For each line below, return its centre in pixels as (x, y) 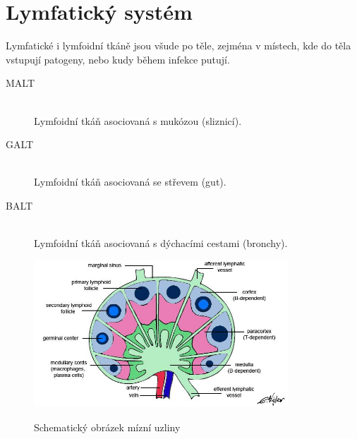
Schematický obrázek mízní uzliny (107, 427)
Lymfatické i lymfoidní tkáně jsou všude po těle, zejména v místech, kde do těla (178, 46)
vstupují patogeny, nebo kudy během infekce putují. (118, 59)
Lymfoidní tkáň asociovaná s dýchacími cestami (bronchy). (161, 243)
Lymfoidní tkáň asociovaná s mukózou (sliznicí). (138, 120)
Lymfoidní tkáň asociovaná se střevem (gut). (130, 182)
